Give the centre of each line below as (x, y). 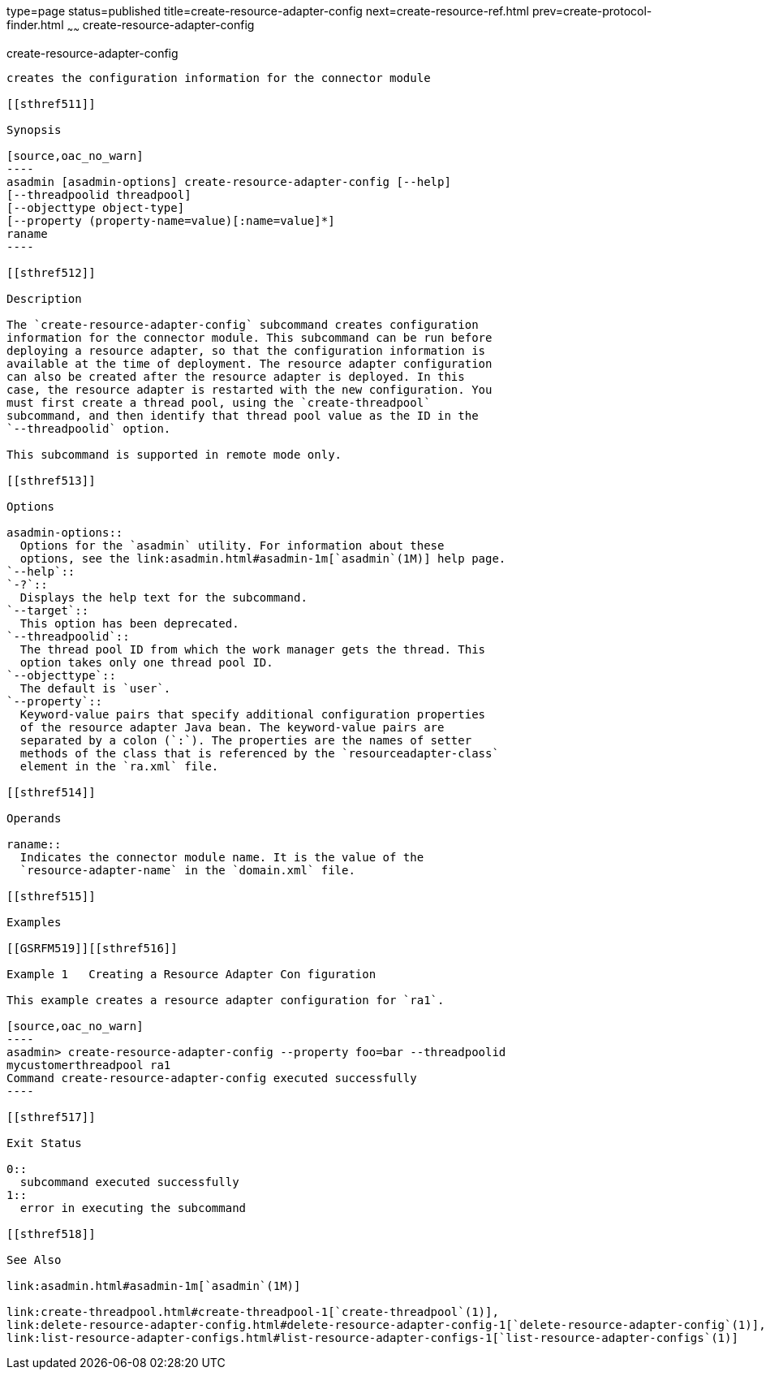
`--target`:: (48, 610)
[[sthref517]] (51, 1117)
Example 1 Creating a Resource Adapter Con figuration (191, 974)
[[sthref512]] (51, 272)
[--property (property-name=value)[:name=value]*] (171, 220)
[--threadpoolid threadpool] (99, 194)
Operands (34, 818)
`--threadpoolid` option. (89, 428)
